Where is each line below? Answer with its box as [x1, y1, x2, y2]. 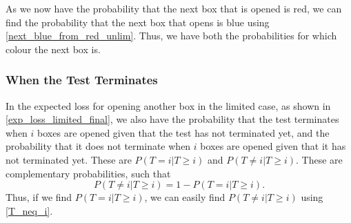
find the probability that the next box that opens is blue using [6, 14, 270, 29]
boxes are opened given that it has [200, 139, 346, 153]
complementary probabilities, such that [6, 166, 171, 180]
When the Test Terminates [6, 71, 158, 88]
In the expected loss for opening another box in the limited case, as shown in [6, 98, 331, 113]
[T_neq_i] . [6, 203, 53, 217]
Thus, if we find [6, 190, 72, 204]
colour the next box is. [6, 41, 101, 56]
